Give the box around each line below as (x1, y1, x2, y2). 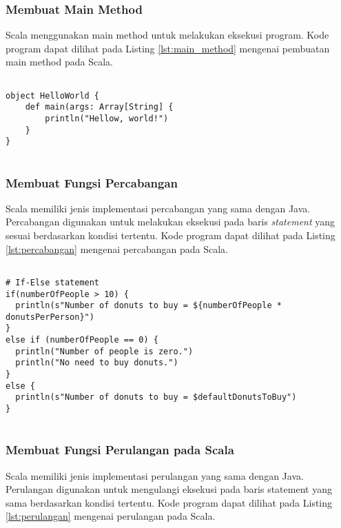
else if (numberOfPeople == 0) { (6, 335, 158, 345)
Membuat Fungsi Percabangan (6, 174, 178, 191)
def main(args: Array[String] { (25, 102, 174, 112)
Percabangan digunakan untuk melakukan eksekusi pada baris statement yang (6, 214, 335, 229)
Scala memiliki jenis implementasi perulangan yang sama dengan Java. (6, 468, 304, 483)
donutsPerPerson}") (6, 312, 94, 322)
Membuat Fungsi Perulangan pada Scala (6, 441, 234, 458)
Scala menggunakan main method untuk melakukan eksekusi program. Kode (6, 28, 329, 42)
